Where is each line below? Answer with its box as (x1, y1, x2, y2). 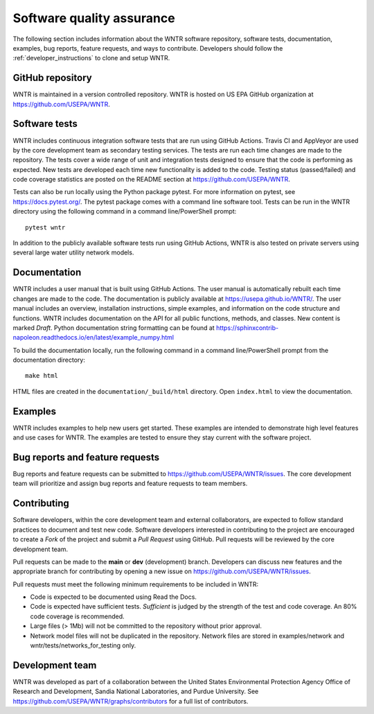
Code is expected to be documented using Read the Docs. (30, 593, 197, 601)
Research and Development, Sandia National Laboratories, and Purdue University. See (12, 687, 259, 696)
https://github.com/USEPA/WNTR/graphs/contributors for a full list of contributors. (12, 697, 249, 705)
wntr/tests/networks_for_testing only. (30, 641, 136, 650)
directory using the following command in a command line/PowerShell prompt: (12, 207, 237, 216)
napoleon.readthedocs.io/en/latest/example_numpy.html (12, 333, 175, 342)
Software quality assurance (12, 10, 176, 26)
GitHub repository (12, 72, 93, 84)
